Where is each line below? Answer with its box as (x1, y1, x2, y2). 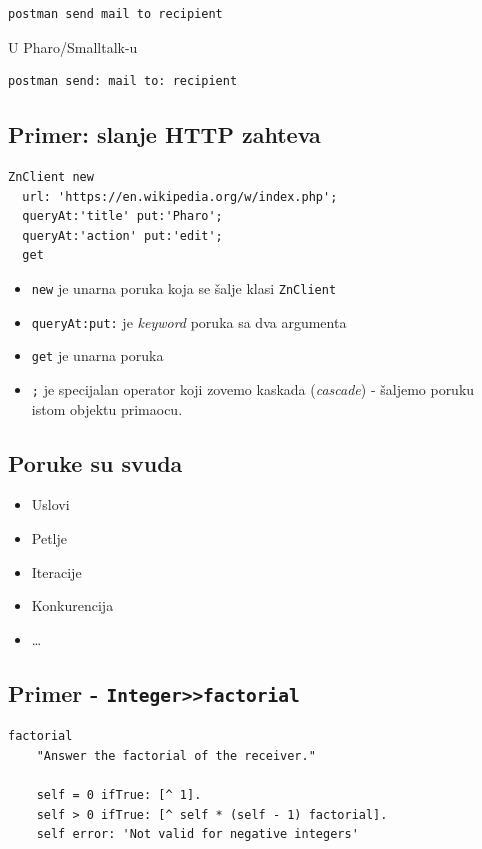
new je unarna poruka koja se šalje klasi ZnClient (31, 277, 337, 298)
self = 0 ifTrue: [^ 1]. (36, 787, 202, 802)
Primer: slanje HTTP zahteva (8, 119, 321, 150)
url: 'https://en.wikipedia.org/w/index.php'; (22, 189, 338, 204)
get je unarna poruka (31, 345, 164, 366)
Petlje (31, 527, 67, 548)
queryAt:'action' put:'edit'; (22, 228, 223, 243)
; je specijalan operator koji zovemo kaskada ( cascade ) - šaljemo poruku (31, 378, 475, 399)
